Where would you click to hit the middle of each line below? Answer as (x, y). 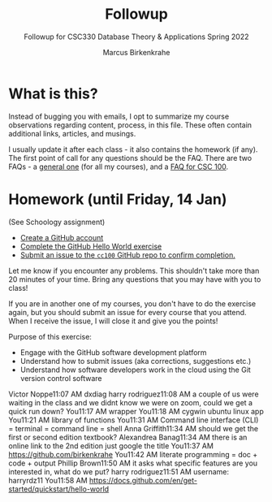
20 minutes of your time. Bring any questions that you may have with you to (135, 279)
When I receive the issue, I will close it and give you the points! (113, 321)
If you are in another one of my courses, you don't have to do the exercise (132, 303)
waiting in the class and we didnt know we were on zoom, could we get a (131, 402)
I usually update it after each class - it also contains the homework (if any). (133, 149)
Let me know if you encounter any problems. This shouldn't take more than (134, 270)
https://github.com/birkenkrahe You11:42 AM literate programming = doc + (133, 454)
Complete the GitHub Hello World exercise (91, 246)
